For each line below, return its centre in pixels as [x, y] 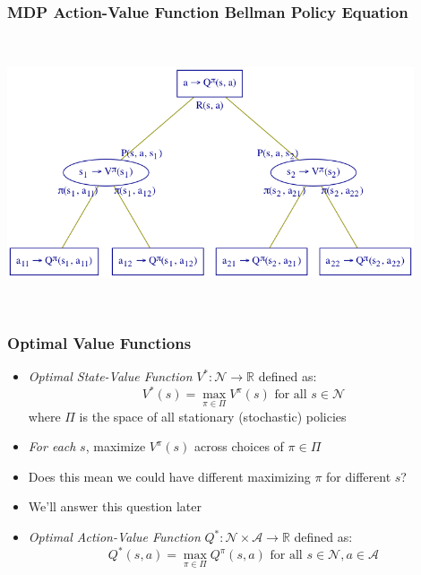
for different [359, 476]
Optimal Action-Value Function [114, 537]
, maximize [116, 446]
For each [52, 446]
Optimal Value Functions [99, 343]
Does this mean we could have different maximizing [169, 476]
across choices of [239, 446]
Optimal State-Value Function [110, 376]
